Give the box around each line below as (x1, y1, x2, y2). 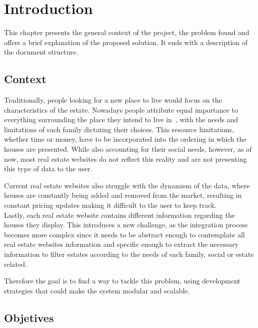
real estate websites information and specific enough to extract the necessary (4, 239, 239, 249)
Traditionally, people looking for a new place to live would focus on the (4, 95, 222, 105)
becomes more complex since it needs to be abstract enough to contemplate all (4, 229, 245, 239)
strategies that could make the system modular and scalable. (4, 285, 190, 295)
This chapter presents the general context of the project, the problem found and (4, 27, 249, 38)
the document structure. (4, 47, 78, 57)
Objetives (4, 309, 54, 325)
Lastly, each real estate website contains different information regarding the (4, 209, 235, 220)
